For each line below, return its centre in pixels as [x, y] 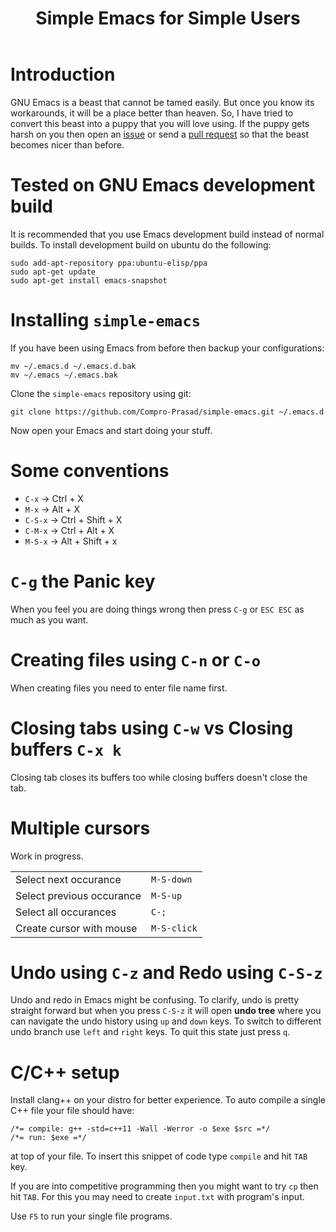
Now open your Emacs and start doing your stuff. [111, 430]
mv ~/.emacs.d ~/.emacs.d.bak [73, 366]
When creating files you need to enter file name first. [119, 688]
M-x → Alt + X [52, 509]
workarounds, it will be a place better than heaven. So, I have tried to [152, 113]
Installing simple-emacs [106, 320]
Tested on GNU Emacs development [163, 185]
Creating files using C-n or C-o [136, 659]
